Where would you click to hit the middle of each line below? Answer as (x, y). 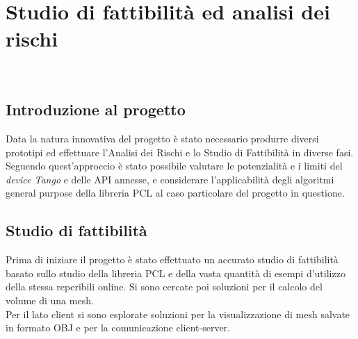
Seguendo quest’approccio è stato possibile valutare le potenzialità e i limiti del (174, 166)
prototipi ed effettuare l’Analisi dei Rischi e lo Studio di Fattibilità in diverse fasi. (180, 152)
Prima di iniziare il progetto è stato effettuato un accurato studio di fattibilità (172, 259)
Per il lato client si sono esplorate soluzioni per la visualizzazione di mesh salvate (178, 314)
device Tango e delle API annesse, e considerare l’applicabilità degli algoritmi (170, 179)
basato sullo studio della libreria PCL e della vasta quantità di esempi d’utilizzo (176, 273)
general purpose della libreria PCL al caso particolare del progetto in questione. (175, 193)
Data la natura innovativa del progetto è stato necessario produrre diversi (162, 139)
